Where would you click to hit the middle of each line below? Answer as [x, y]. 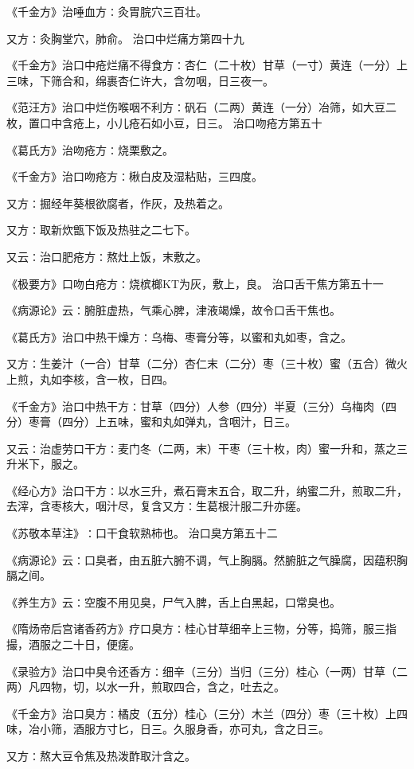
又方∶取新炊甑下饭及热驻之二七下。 [101, 230]
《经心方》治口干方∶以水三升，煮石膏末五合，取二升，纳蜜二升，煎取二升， [207, 490]
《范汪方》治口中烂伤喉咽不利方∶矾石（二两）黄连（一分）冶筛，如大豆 [196, 107]
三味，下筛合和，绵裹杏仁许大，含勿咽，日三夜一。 [140, 80]
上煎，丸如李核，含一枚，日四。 [90, 379]
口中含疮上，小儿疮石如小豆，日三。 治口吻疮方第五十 [181, 122]
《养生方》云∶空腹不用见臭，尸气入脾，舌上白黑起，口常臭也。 [174, 601]
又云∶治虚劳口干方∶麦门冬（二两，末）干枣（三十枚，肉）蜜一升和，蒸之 [201, 448]
